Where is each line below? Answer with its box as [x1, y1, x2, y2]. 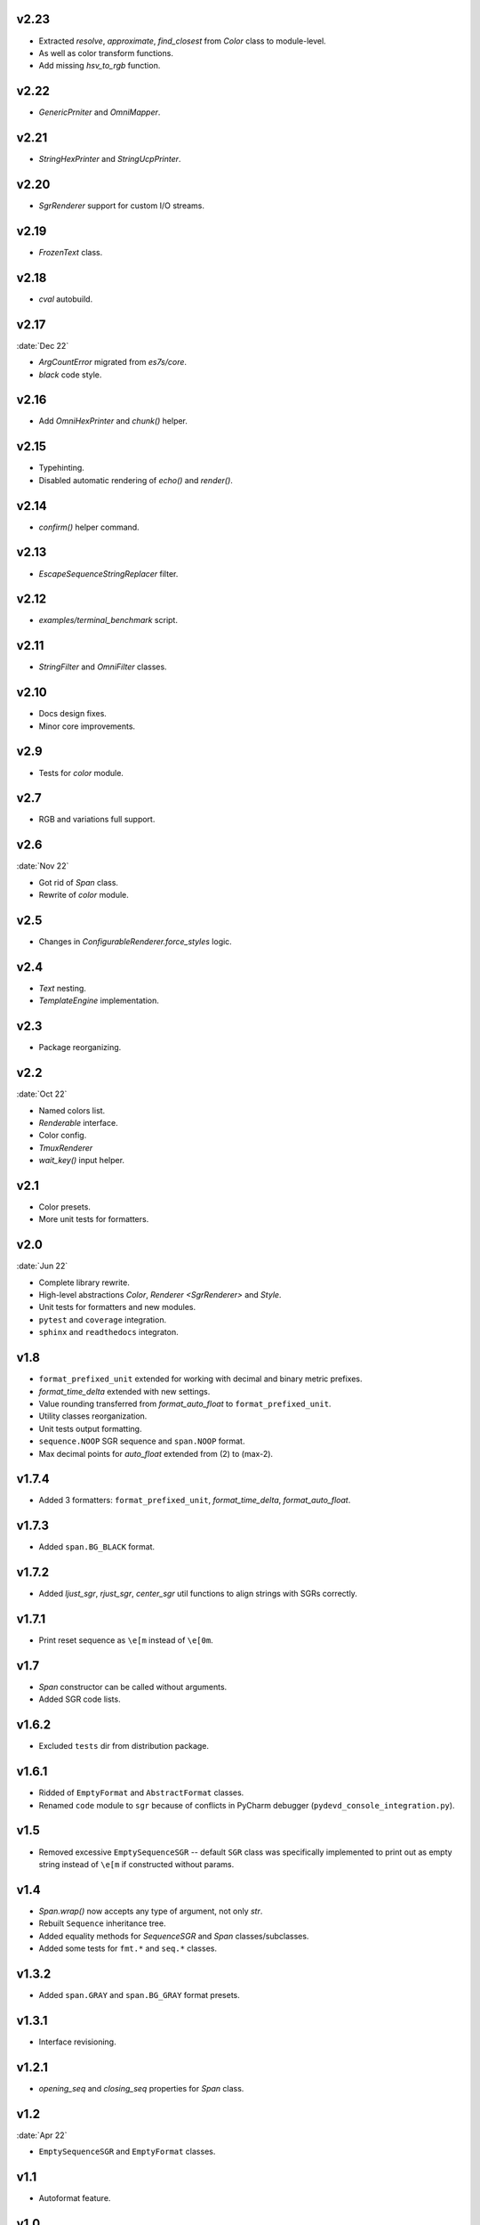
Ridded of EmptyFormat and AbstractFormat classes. [38, 1787, 244, 1798]
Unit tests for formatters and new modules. [38, 1302, 196, 1313]
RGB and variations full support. [38, 814, 156, 825]
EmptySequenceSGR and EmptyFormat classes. [38, 2146, 216, 2157]
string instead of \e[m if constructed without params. [38, 1858, 235, 1869]
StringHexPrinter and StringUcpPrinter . [38, 154, 181, 165]
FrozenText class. [38, 247, 103, 257]
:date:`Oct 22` [16, 1088, 68, 1099]
